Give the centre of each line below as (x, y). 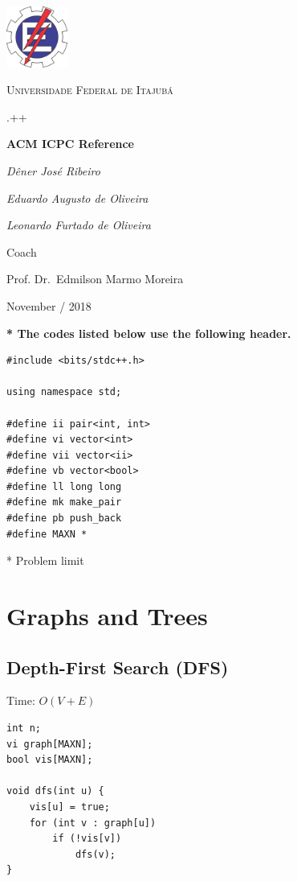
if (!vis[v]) (87, 839)
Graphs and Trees (107, 616)
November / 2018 (49, 305)
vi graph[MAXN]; (50, 744)
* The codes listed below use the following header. (149, 333)
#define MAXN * (47, 534)
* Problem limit (45, 560)
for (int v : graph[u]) (93, 823)
